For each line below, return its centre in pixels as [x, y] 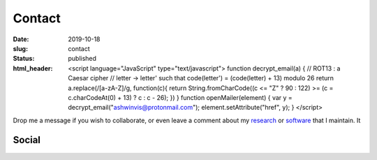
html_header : [33, 68]
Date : [21, 39]
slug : [20, 48]
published [82, 59]
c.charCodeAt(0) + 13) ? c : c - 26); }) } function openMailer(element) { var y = [180, 97]
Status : [24, 59]
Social [27, 140]
